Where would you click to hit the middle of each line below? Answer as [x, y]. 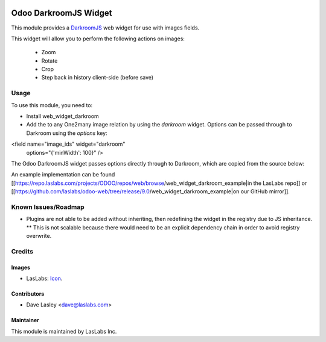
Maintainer [25, 320]
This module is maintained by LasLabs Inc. [64, 331]
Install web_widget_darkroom [62, 116]
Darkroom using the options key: [67, 133]
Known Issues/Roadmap [48, 207]
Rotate [50, 61]
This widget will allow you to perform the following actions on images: [98, 39]
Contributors [28, 294]
